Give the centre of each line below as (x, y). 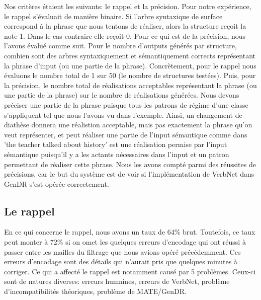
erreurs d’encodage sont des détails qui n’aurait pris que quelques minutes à (121, 261)
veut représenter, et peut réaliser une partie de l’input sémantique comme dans (126, 134)
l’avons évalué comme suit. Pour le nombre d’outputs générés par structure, (120, 46)
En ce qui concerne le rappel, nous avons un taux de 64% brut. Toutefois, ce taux (130, 232)
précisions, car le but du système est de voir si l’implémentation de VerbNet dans (129, 174)
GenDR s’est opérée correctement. (57, 183)
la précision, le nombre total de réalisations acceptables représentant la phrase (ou (130, 85)
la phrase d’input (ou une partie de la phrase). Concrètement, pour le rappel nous (130, 65)
